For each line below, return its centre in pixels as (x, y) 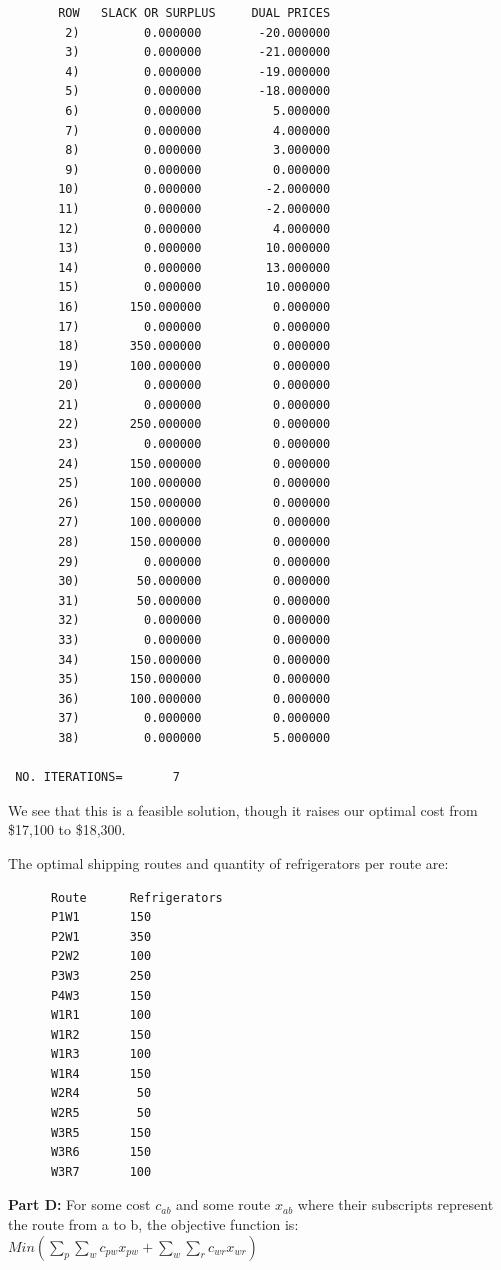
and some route (223, 1204)
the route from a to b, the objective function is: (153, 1224)
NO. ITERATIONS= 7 (97, 777)
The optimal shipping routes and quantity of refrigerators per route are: (228, 862)
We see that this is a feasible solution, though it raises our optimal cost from (243, 809)
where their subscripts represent (395, 1204)
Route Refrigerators (136, 897)
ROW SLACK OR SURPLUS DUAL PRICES (194, 13)
